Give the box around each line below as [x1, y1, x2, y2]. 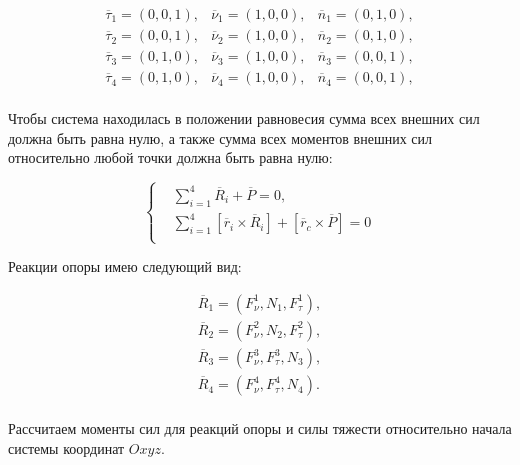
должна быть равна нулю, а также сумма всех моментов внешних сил [8, 127, 433, 148]
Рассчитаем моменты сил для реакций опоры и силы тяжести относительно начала [8, 418, 512, 439]
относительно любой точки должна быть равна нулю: [8, 147, 333, 168]
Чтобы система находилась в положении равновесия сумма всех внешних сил [8, 108, 480, 129]
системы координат [8, 437, 125, 458]
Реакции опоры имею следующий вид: [8, 256, 242, 277]
